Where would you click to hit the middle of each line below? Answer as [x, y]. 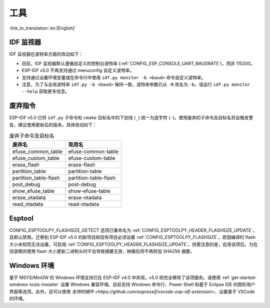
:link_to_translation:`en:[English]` [43, 28]
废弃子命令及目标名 [32, 136]
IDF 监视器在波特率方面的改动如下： [46, 54]
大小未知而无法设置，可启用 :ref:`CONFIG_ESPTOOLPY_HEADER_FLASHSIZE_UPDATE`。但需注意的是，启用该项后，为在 [133, 244]
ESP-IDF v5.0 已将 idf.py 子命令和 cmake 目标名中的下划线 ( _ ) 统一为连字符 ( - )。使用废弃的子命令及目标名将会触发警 [131, 118]
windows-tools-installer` [34, 284]
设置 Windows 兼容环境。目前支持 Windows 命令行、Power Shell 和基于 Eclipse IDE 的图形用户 [158, 284]
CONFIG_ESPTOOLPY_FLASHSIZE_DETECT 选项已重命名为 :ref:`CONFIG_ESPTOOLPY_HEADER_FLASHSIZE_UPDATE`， [133, 230]
